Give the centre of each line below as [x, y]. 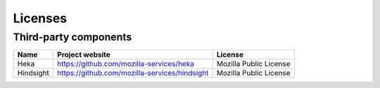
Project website [84, 54]
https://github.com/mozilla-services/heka [126, 64]
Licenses [40, 18]
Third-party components [72, 37]
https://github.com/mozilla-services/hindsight [133, 73]
